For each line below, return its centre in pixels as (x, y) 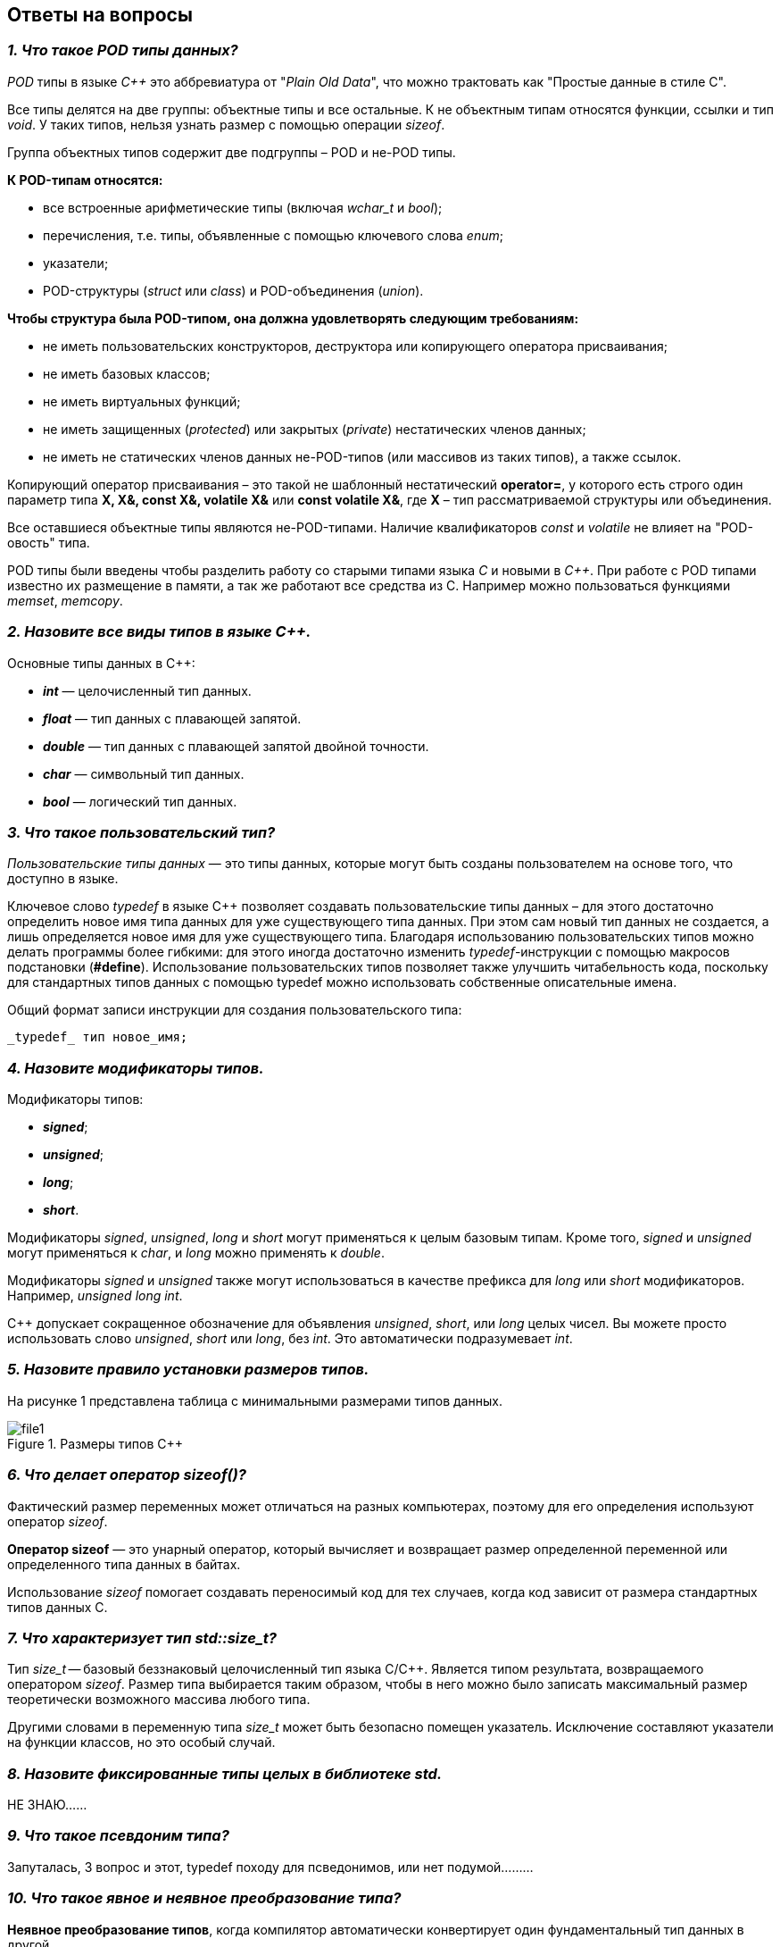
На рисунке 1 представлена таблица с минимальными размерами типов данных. (255, 1400)
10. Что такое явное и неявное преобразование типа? (204, 1898)
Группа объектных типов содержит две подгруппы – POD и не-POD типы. (232, 152)
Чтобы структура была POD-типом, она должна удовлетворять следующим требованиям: (293, 318)
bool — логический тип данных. (140, 801)
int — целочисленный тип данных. (147, 690)
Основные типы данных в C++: (101, 663)
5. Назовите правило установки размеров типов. (188, 1370)
